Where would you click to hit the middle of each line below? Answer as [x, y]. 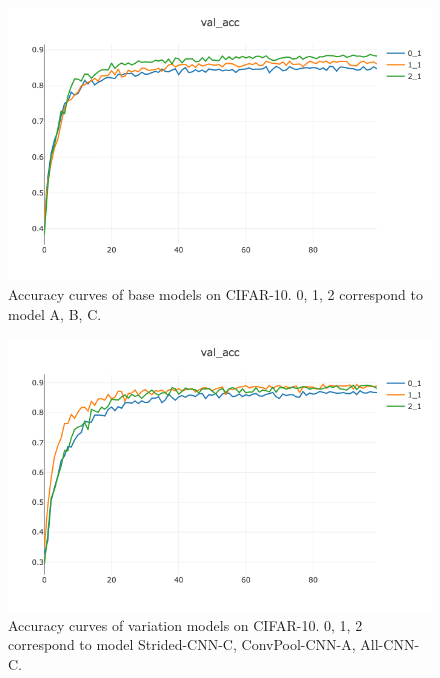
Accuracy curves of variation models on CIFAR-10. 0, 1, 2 [185, 624]
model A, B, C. [55, 313]
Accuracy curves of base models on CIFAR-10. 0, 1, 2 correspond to [215, 294]
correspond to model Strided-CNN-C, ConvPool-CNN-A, [182, 644]
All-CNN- [390, 644]
